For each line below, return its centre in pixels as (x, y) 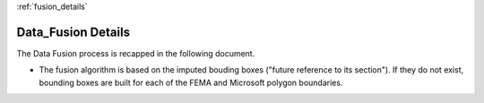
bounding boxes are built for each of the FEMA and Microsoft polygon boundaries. (191, 82)
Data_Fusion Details (73, 32)
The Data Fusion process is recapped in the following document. (136, 53)
